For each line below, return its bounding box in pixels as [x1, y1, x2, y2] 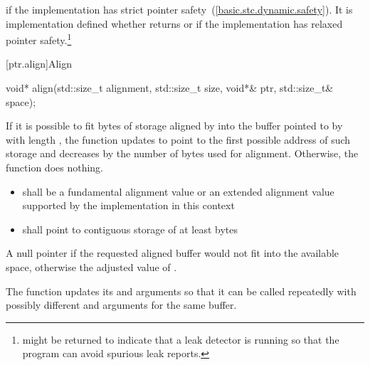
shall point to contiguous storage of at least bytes [22, 221, 238, 236]
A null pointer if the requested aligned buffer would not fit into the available [6, 245, 339, 260]
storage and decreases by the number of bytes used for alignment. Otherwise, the [6, 146, 359, 161]
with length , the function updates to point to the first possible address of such [6, 132, 351, 147]
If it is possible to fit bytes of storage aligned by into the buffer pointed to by [6, 118, 343, 133]
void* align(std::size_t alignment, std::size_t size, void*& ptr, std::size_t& [6, 80, 334, 95]
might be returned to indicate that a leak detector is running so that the [22, 332, 339, 347]
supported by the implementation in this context [22, 198, 235, 213]
